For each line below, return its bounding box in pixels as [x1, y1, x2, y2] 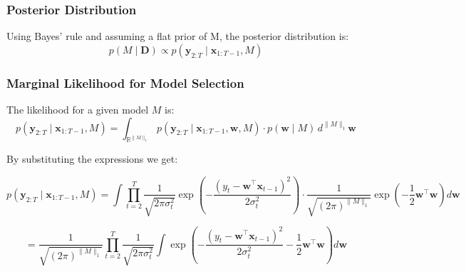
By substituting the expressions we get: [6, 151, 178, 166]
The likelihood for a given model [6, 102, 149, 117]
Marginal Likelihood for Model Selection [6, 74, 244, 91]
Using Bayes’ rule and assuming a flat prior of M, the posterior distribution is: [6, 29, 349, 44]
